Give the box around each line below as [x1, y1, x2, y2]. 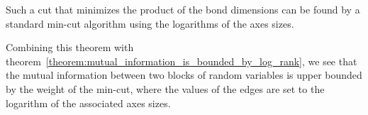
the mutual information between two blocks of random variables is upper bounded [6, 67, 362, 82]
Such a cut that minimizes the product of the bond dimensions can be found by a [6, 2, 360, 16]
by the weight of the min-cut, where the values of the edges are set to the [6, 81, 325, 96]
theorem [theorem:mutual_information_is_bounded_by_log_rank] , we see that [6, 53, 357, 68]
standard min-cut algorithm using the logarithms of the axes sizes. [6, 16, 294, 31]
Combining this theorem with [6, 40, 134, 55]
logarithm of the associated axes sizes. [6, 95, 171, 110]
